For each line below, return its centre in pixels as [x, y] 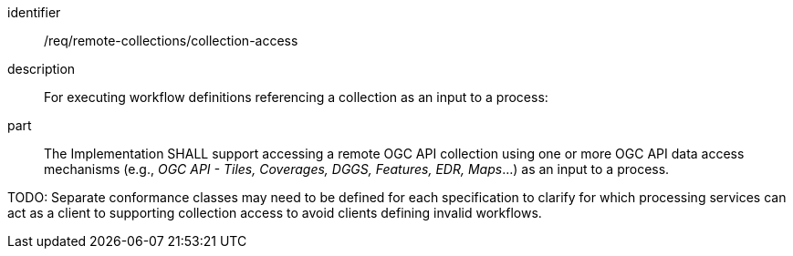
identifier [34, 12]
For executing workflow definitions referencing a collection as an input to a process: [296, 97]
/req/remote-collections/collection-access [171, 41]
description [42, 69]
